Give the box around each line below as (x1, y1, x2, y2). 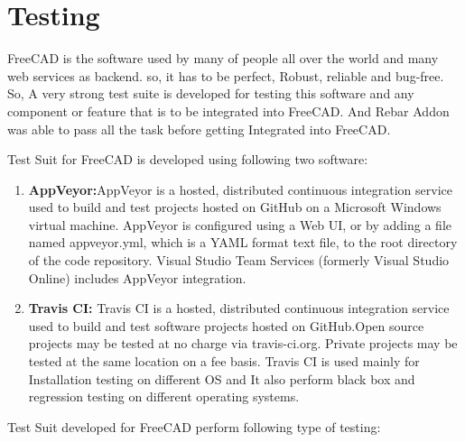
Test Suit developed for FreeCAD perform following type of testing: (7, 417, 381, 436)
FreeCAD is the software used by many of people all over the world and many (7, 49, 439, 68)
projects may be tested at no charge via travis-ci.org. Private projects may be (28, 334, 458, 353)
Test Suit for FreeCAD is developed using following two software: (7, 150, 368, 169)
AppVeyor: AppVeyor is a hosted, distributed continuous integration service (28, 180, 452, 198)
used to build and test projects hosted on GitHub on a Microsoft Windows (28, 198, 442, 216)
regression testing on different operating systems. (28, 387, 300, 406)
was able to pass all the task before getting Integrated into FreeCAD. (7, 119, 391, 138)
